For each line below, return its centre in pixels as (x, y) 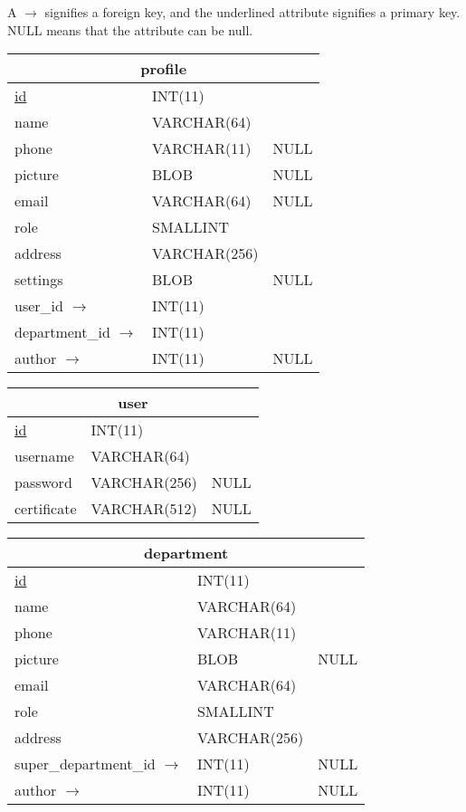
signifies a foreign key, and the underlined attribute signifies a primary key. (252, 12)
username (44, 456)
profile (164, 69)
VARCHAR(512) (144, 509)
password (43, 482)
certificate (46, 509)
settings (39, 280)
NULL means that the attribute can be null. (130, 29)
